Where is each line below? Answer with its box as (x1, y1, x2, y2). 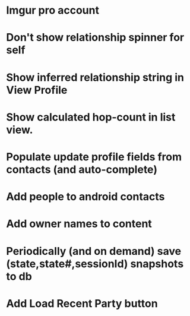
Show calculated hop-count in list (6, 110, 176, 124)
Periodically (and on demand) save (6, 244, 182, 258)
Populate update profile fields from (6, 150, 182, 163)
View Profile (6, 83, 68, 97)
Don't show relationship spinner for (6, 31, 185, 45)
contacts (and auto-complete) (6, 163, 157, 176)
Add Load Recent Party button (6, 296, 159, 310)
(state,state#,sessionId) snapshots (6, 257, 184, 270)
